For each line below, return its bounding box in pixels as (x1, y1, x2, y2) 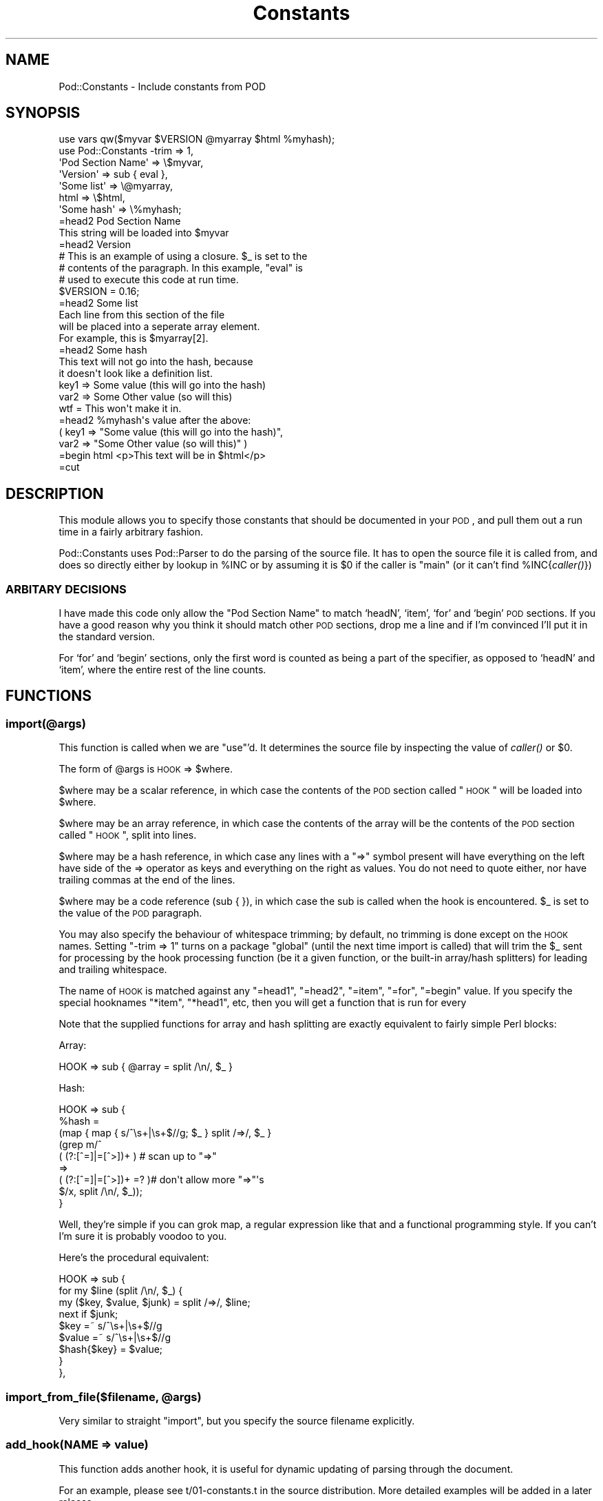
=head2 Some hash (59, 344, 147, 356)
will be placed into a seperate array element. (59, 320, 260, 333)
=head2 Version (59, 238, 131, 251)
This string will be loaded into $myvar (59, 227, 229, 239)
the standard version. (59, 631, 156, 643)
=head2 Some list (59, 297, 138, 309)
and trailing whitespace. (59, 963, 167, 976)
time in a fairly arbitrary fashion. (59, 526, 203, 538)
